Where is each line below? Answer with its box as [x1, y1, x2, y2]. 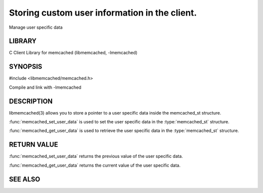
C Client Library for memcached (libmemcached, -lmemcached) [9, 50, 138, 56]
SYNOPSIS [9, 62, 42, 71]
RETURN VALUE [9, 140, 58, 149]
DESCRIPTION [9, 97, 53, 105]
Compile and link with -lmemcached [9, 84, 81, 90]
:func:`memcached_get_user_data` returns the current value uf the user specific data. [9, 162, 181, 168]
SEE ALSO [9, 175, 40, 183]
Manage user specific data [9, 24, 63, 30]
